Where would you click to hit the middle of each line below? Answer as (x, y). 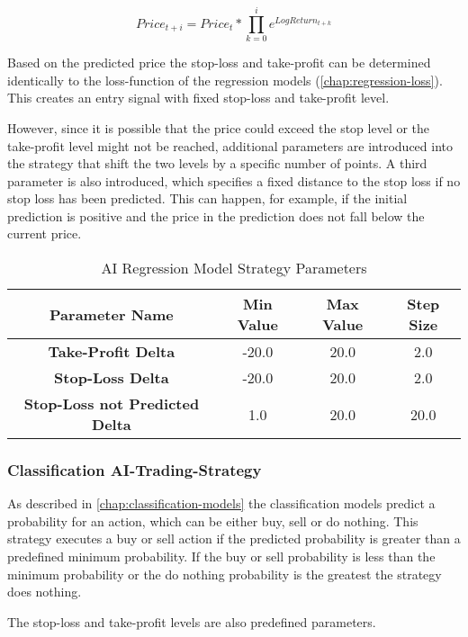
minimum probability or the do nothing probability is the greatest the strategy (225, 574)
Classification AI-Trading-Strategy (135, 469)
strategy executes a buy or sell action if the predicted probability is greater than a (234, 538)
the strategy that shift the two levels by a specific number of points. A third (217, 163)
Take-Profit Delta (112, 352)
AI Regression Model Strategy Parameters (234, 268)
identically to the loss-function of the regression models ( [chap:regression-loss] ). (225, 80)
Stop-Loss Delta (112, 378)
